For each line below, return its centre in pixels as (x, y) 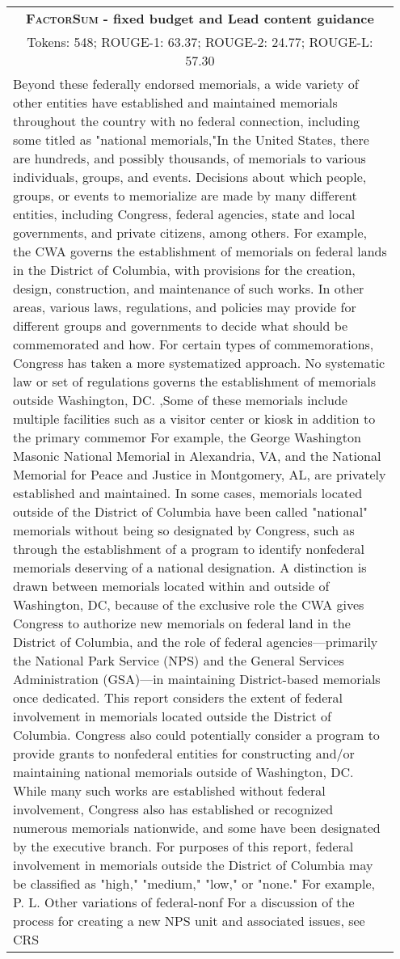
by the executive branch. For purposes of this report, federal (183, 846)
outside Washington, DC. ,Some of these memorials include (180, 400)
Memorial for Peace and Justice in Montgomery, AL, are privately (200, 474)
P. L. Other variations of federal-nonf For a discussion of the (184, 902)
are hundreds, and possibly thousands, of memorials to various (189, 158)
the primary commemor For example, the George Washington (187, 437)
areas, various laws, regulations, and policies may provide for (185, 307)
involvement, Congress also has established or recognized (173, 809)
